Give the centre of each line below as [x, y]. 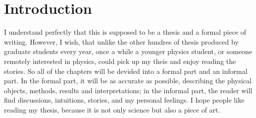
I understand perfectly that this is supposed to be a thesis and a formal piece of [125, 32]
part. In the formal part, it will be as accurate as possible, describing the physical [128, 81]
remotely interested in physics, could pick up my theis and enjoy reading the [120, 61]
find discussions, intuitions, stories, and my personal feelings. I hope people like [124, 100]
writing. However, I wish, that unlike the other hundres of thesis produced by [121, 41]
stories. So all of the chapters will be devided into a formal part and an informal [126, 71]
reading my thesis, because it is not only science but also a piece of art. [112, 109]
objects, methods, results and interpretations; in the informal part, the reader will [128, 90]
